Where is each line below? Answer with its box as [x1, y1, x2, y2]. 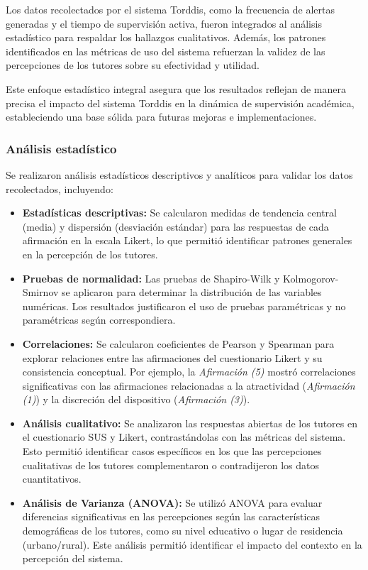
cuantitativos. [22, 471, 82, 486]
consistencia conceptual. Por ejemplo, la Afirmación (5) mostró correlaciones [22, 364, 356, 379]
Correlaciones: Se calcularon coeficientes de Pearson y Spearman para [22, 336, 335, 351]
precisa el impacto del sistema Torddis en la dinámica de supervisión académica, [6, 95, 355, 110]
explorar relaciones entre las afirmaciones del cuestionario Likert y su [22, 350, 323, 365]
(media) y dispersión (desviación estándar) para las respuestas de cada [22, 219, 329, 234]
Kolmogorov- [283, 270, 339, 285]
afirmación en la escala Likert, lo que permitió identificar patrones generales [22, 233, 352, 248]
